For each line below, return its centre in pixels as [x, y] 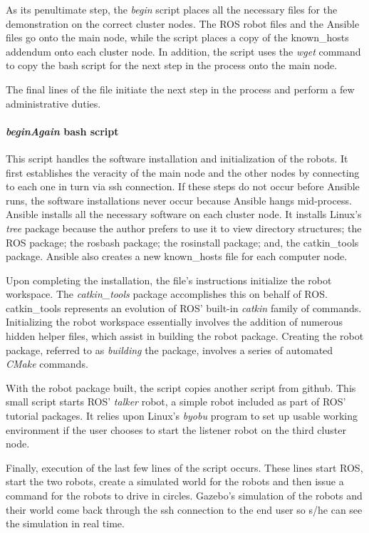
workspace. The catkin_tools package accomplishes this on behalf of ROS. [167, 294]
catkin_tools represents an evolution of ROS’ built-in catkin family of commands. [184, 307]
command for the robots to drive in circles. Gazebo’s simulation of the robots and [184, 496]
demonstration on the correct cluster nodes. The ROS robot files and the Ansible [183, 23]
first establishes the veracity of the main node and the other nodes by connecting [183, 172]
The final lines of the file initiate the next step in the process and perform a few [180, 89]
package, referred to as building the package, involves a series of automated [170, 350]
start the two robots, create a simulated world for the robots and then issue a [175, 481]
